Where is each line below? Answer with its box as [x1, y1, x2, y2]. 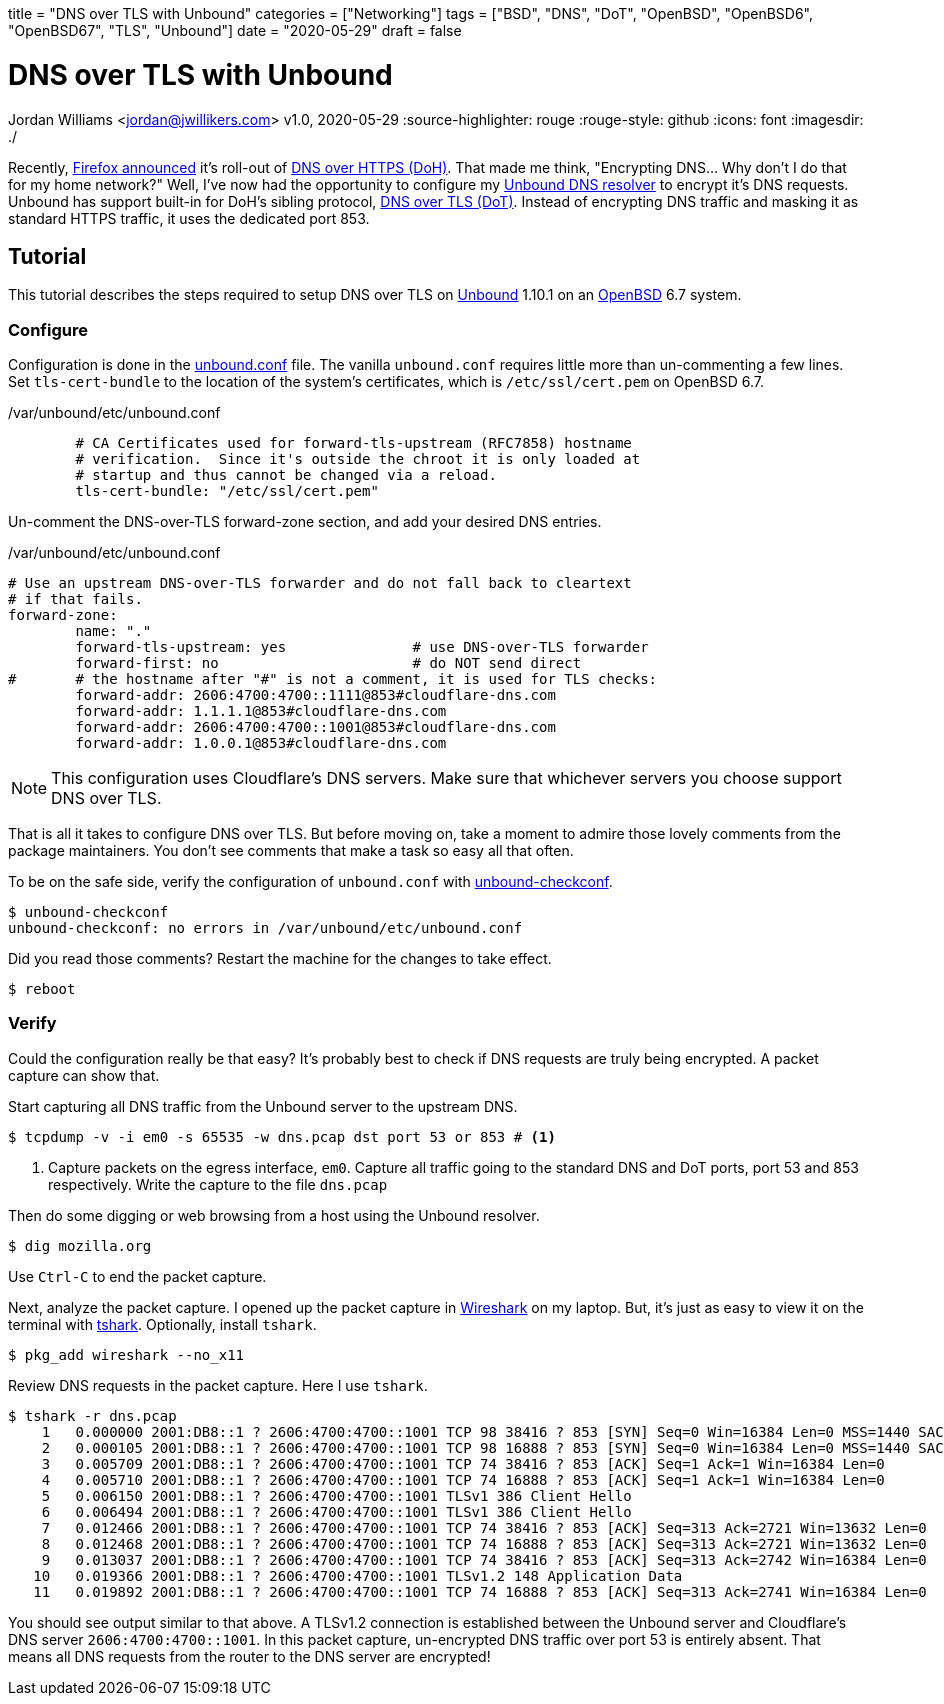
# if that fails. [8, 591, 143, 608]
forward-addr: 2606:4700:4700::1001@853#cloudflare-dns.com [75, 719, 556, 736]
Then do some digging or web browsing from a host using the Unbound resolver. [8, 1206, 540, 1224]
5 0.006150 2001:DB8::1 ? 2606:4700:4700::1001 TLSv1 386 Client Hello [41, 1487, 632, 1504]
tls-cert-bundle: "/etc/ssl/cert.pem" [75, 483, 379, 500]
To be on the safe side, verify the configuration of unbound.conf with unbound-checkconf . [8, 873, 613, 891]
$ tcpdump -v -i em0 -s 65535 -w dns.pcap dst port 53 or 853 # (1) [8, 1128, 556, 1145]
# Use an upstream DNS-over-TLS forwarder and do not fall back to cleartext [8, 575, 632, 592]
